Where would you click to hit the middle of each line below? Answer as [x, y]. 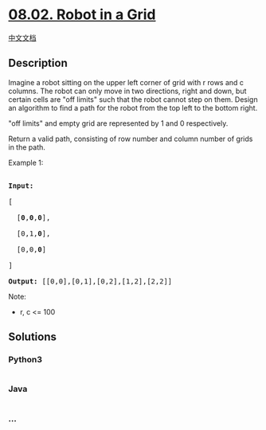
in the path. [27, 147]
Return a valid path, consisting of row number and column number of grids [131, 139]
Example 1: [26, 162]
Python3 [25, 360]
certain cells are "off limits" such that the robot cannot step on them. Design [133, 99]
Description [38, 63]
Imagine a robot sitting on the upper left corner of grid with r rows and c [126, 82]
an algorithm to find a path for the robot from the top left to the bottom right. [133, 107]
